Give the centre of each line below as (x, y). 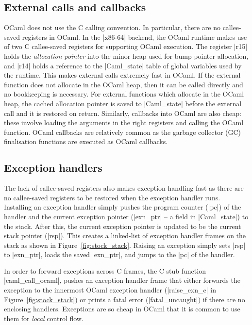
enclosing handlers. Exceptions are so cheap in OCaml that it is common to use (122, 309)
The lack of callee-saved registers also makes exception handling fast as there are (124, 188)
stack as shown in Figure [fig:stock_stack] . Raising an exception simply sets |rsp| (125, 245)
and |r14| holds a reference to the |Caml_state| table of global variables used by (123, 65)
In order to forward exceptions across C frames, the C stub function (105, 270)
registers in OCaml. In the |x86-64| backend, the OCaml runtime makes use (134, 37)
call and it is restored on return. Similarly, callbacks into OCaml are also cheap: (123, 113)
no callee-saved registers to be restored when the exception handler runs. (112, 197)
